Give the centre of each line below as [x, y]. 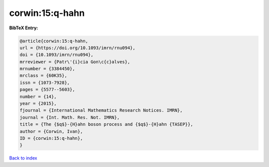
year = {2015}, [38, 104]
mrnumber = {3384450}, [47, 69]
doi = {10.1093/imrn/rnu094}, [57, 55]
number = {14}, [38, 96]
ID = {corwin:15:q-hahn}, [51, 138]
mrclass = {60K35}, [43, 76]
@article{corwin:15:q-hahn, [54, 41]
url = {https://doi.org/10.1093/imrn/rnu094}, [77, 48]
